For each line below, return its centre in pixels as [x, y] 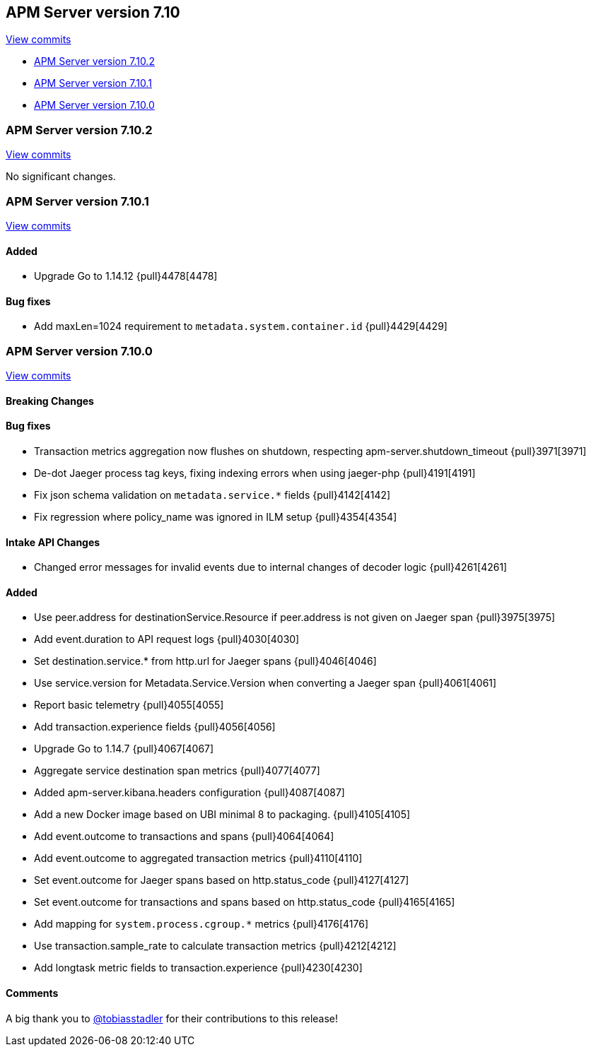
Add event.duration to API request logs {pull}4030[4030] [167, 639]
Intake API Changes [53, 542]
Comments [32, 993]
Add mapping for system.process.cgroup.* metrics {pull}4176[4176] [201, 924]
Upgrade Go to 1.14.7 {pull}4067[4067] [124, 749]
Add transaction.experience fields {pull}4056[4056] [155, 727]
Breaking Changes [50, 401]
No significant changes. [61, 177]
